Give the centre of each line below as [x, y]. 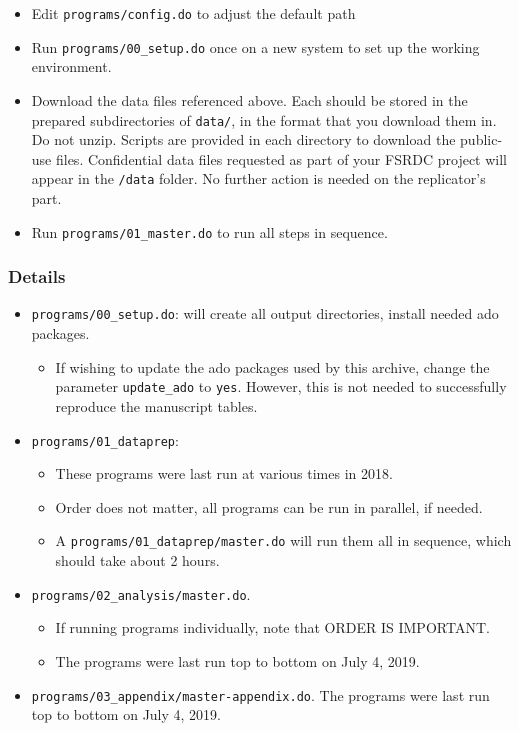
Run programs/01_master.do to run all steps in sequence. [209, 231]
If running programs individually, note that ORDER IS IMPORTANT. [272, 627]
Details [37, 276]
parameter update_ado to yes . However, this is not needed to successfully [281, 386]
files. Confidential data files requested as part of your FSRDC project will [281, 158]
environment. [71, 66]
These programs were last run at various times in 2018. [224, 473]
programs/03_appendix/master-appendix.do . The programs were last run [260, 694]
